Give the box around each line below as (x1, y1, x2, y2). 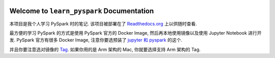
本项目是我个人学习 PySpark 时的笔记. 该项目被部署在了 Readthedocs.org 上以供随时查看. (9, 20, 197, 26)
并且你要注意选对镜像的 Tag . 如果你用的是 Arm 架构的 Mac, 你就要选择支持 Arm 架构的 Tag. (9, 46, 201, 52)
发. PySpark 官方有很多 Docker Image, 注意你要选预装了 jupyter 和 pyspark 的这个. (9, 37, 183, 43)
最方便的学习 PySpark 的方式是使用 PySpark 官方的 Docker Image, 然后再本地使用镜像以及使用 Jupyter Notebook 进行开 (9, 30, 262, 36)
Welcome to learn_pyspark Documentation (9, 7, 154, 15)
